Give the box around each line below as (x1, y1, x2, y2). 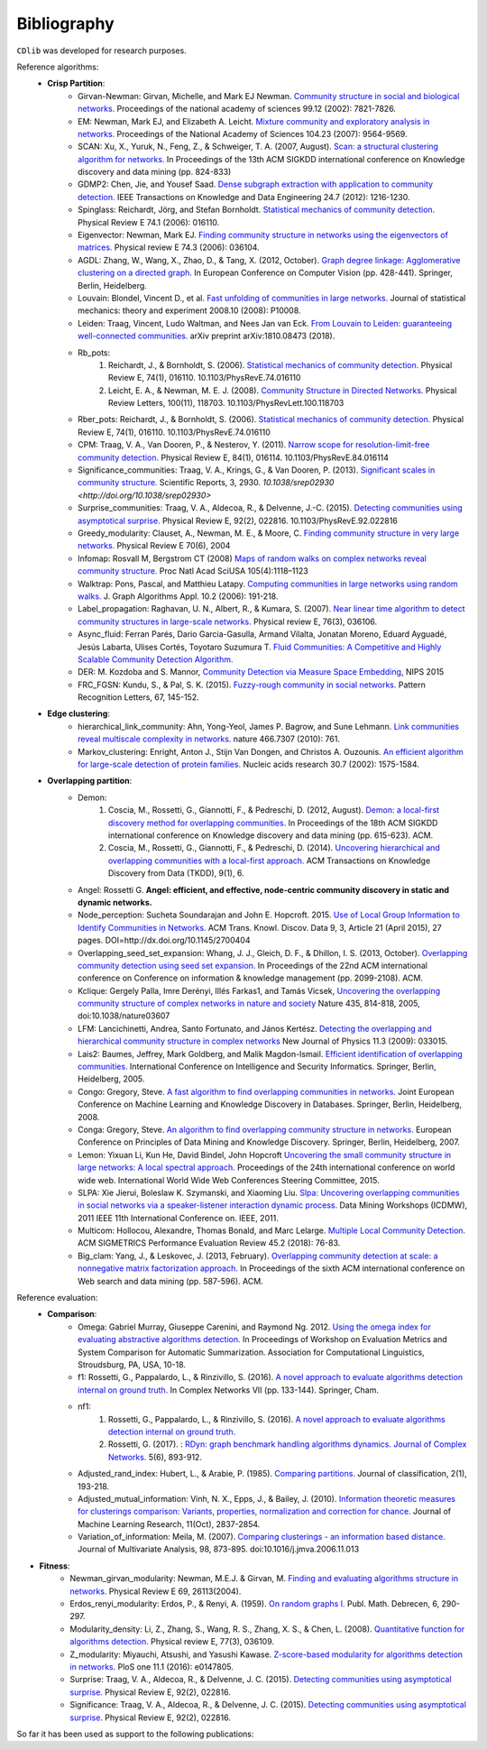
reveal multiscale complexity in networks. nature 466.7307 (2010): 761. (78, 733, 340, 744)
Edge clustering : (47, 708, 110, 719)
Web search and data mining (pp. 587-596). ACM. (78, 1275, 263, 1286)
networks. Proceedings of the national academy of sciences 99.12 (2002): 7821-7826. (78, 104, 397, 115)
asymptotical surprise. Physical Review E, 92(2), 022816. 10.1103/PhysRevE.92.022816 (78, 515, 399, 526)
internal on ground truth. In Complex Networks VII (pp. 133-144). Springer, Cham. (78, 1385, 379, 1395)
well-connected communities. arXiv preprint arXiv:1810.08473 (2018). (78, 330, 335, 342)
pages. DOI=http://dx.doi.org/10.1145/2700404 (78, 934, 251, 946)
